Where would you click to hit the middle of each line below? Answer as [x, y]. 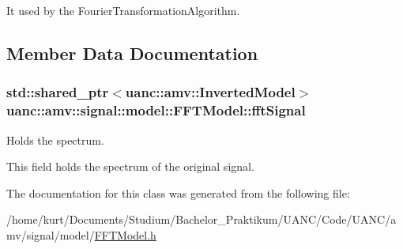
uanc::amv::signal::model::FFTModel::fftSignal [156, 110]
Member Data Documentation [132, 53]
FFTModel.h [125, 234]
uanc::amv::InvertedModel [210, 92]
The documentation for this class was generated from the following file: [178, 192]
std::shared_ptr [58, 92]
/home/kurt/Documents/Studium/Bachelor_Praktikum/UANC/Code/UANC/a [201, 219]
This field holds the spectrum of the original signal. [130, 166]
